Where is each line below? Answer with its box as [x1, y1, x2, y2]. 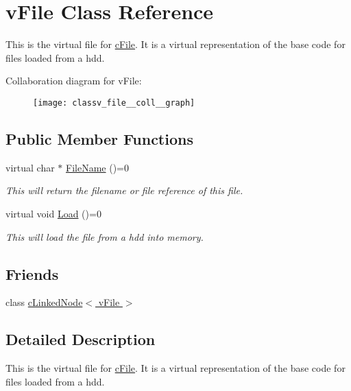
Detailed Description [5, 329, 156, 350]
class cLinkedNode [5, 295, 83, 309]
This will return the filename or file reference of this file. [5, 183, 243, 198]
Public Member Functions [5, 128, 193, 149]
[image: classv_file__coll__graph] [33, 97, 195, 108]
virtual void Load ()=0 [5, 206, 101, 220]
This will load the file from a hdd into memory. [5, 229, 204, 244]
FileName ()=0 [66, 160, 129, 174]
